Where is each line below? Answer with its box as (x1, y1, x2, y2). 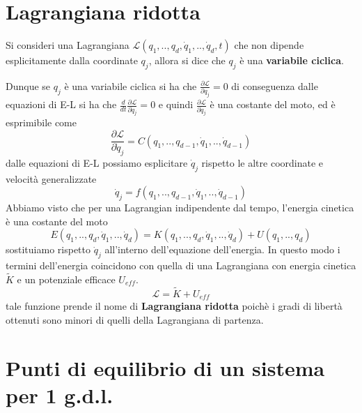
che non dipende (234, 38, 304, 52)
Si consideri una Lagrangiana (6, 38, 129, 52)
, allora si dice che (148, 53, 226, 68)
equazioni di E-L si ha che (6, 97, 117, 112)
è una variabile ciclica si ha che (64, 78, 197, 93)
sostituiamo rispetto (6, 242, 90, 257)
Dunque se (6, 78, 51, 93)
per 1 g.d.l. (6, 380, 113, 409)
